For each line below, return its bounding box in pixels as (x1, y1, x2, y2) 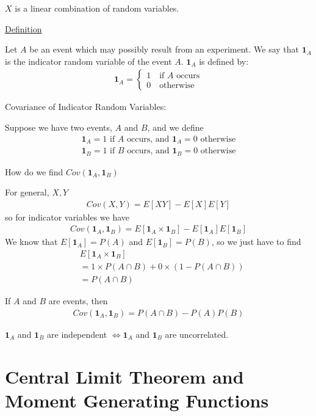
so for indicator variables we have (5, 210, 130, 223)
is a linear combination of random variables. (15, 2, 179, 14)
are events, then (48, 294, 108, 307)
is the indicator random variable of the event (5, 54, 172, 67)
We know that (5, 235, 58, 248)
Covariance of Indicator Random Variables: (5, 100, 167, 113)
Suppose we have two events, (5, 121, 112, 133)
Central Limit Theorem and (5, 363, 244, 389)
